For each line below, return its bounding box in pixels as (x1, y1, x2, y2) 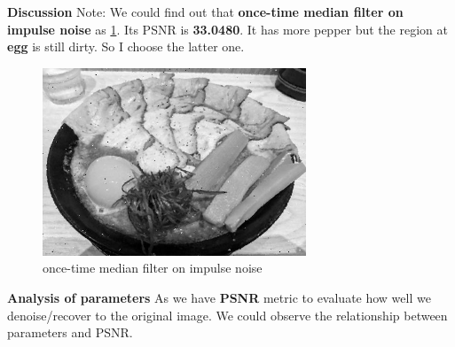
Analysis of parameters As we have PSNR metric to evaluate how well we (7, 288, 431, 306)
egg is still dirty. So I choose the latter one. (7, 37, 245, 56)
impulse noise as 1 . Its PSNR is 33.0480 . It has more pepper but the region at (7, 19, 448, 38)
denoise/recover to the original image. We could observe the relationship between (7, 305, 448, 324)
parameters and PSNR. (7, 323, 133, 342)
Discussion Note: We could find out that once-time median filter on (7, 3, 404, 20)
